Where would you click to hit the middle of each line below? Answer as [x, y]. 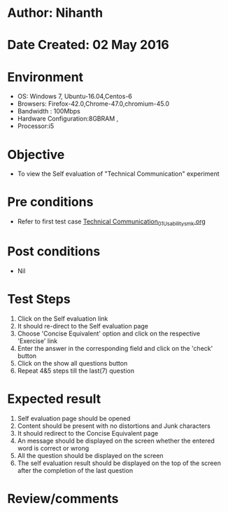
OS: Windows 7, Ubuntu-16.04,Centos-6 [75, 97]
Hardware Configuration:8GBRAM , [68, 119]
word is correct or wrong [53, 448]
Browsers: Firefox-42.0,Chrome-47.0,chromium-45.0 [93, 104]
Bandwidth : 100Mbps [49, 111]
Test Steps [39, 299]
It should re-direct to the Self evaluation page [83, 326]
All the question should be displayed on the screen [90, 455]
